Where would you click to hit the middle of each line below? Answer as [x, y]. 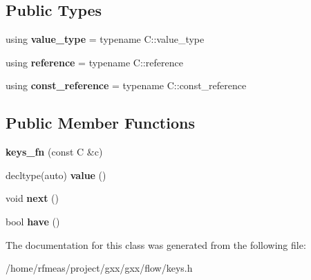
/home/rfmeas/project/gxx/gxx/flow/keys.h [99, 268]
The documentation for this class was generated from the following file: [156, 244]
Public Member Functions [100, 123]
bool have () [33, 221]
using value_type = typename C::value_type [105, 39]
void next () [32, 198]
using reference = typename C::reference [94, 62]
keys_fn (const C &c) [54, 152]
